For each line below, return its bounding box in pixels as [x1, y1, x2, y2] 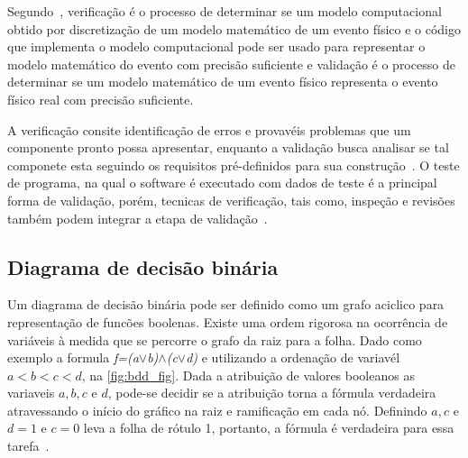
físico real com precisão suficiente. [7, 89, 194, 108]
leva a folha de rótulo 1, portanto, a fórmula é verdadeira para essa [83, 418, 454, 437]
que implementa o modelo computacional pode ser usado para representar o [7, 37, 426, 56]
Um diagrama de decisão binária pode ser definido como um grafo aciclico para [7, 295, 445, 314]
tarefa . [7, 436, 50, 455]
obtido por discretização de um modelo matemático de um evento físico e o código [7, 19, 462, 38]
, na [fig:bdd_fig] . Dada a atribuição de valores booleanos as [81, 365, 415, 384]
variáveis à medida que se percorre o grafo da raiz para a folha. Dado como [7, 330, 422, 349]
